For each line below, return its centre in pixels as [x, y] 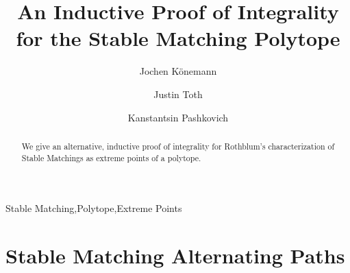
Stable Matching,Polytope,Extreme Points [94, 208]
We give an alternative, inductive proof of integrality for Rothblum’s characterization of [178, 146]
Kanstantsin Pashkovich [178, 117]
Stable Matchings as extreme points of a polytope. [111, 157]
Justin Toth [178, 94]
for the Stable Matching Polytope [178, 38]
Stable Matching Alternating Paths [175, 255]
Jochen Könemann [178, 71]
